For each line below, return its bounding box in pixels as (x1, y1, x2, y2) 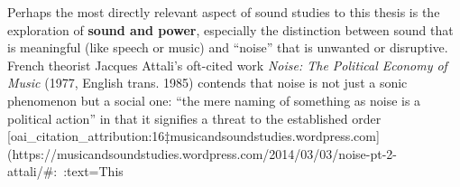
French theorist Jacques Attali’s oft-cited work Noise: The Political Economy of (7, 55, 447, 74)
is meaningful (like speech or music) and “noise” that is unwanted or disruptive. (7, 38, 448, 57)
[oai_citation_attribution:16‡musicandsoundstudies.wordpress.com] (7, 126, 380, 145)
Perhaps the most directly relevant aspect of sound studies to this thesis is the (7, 3, 440, 21)
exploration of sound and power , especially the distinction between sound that (7, 20, 454, 39)
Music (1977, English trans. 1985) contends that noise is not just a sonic (7, 73, 408, 92)
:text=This (63, 162, 124, 181)
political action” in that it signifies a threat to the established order (7, 108, 382, 127)
